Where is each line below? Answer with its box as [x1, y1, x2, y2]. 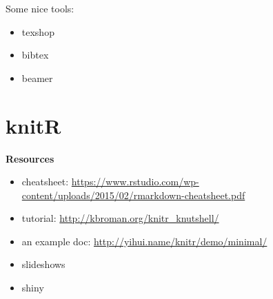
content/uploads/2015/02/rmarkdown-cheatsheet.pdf [21, 187, 245, 202]
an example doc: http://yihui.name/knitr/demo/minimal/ [21, 234, 267, 248]
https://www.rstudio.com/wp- [71, 174, 199, 189]
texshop [21, 24, 54, 39]
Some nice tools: [6, 1, 74, 15]
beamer [21, 70, 53, 85]
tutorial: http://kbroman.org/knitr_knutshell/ [21, 211, 219, 225]
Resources [6, 151, 54, 165]
